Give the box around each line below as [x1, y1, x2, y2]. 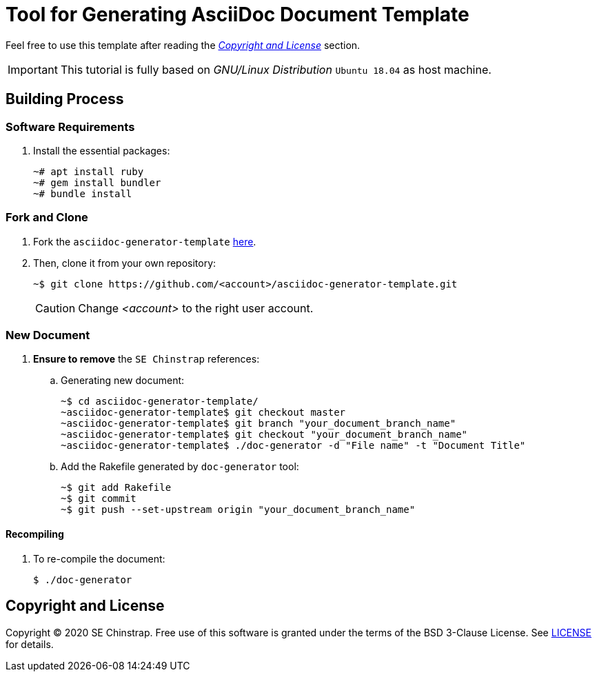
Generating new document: [61, 374, 185, 387]
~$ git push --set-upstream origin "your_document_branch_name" [61, 504, 416, 516]
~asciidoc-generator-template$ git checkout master [61, 407, 346, 418]
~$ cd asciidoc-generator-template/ [61, 396, 259, 407]
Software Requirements [6, 119, 135, 134]
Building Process [6, 90, 124, 108]
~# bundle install [33, 188, 132, 199]
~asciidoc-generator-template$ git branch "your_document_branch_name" [61, 418, 456, 430]
